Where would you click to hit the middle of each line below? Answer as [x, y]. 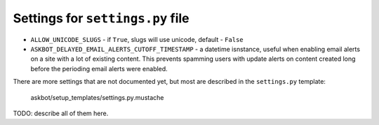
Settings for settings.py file [101, 18]
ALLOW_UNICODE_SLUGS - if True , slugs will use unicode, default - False [137, 39]
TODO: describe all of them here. [61, 113]
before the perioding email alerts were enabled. [99, 68]
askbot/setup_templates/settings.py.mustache [97, 97]
